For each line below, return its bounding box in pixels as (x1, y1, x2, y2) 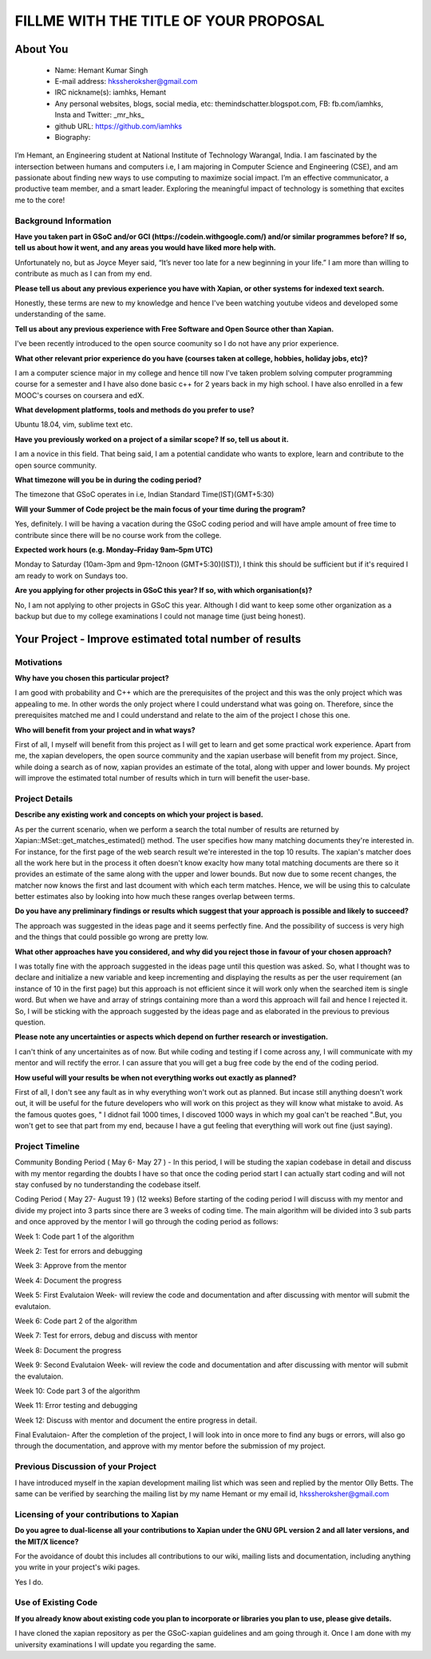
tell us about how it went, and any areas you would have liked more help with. (14, 243, 277, 253)
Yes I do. (14, 1577, 44, 1586)
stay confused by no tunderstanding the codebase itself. (14, 1180, 201, 1190)
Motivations (14, 656, 63, 667)
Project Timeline (14, 1140, 80, 1152)
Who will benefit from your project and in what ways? (14, 725, 196, 734)
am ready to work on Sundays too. (14, 571, 129, 580)
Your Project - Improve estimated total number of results (14, 632, 302, 646)
